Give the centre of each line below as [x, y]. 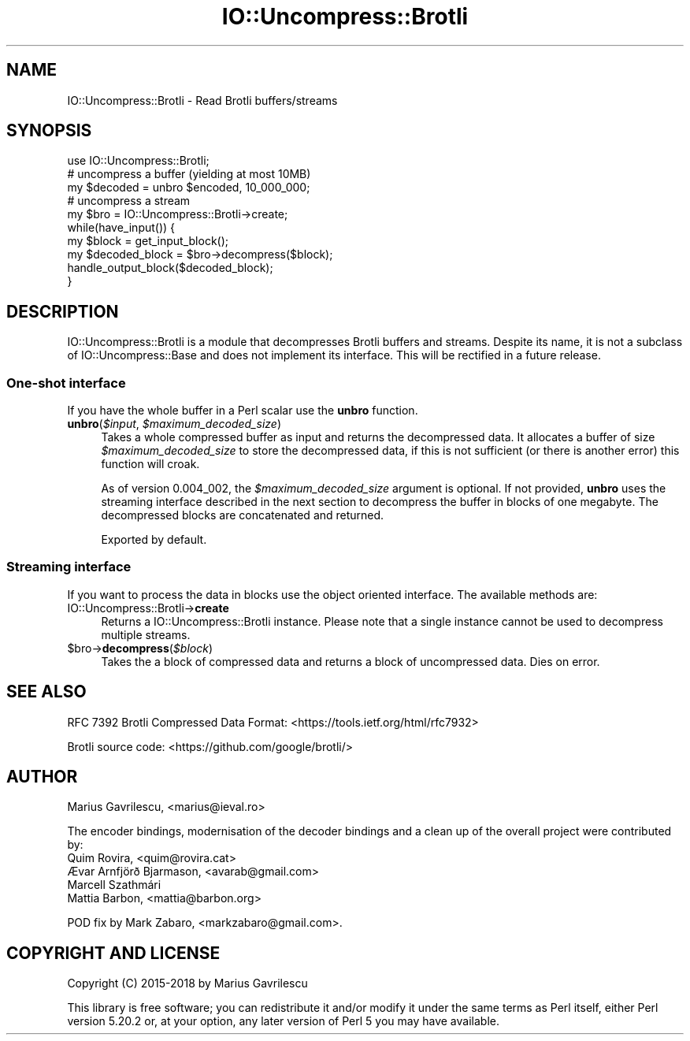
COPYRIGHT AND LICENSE [113, 953]
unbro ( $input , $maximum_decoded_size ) [174, 424]
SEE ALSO [46, 692]
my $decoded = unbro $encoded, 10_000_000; [189, 188]
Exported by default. [154, 540]
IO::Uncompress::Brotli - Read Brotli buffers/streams [202, 100]
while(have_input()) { [121, 228]
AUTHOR [42, 777]
